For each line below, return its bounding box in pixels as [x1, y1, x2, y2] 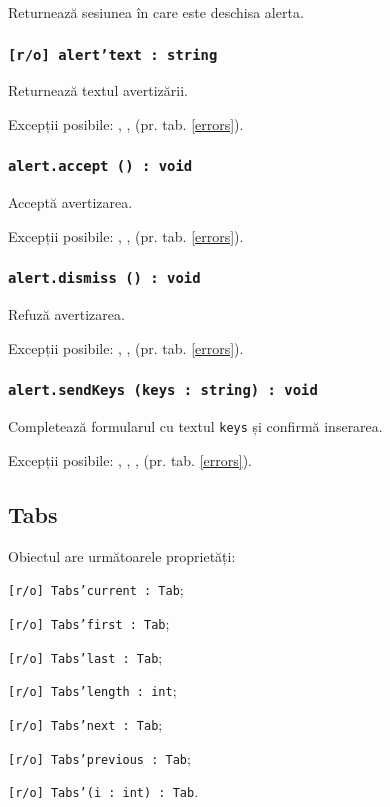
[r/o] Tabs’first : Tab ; [8, 612, 170, 633]
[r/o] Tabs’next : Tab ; [8, 713, 163, 734]
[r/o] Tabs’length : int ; [8, 680, 177, 701]
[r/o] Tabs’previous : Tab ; [8, 747, 191, 768]
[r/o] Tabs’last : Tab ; [8, 646, 163, 667]
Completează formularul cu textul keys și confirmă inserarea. [8, 416, 383, 437]
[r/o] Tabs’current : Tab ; [8, 579, 184, 600]
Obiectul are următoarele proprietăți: [8, 545, 236, 566]
